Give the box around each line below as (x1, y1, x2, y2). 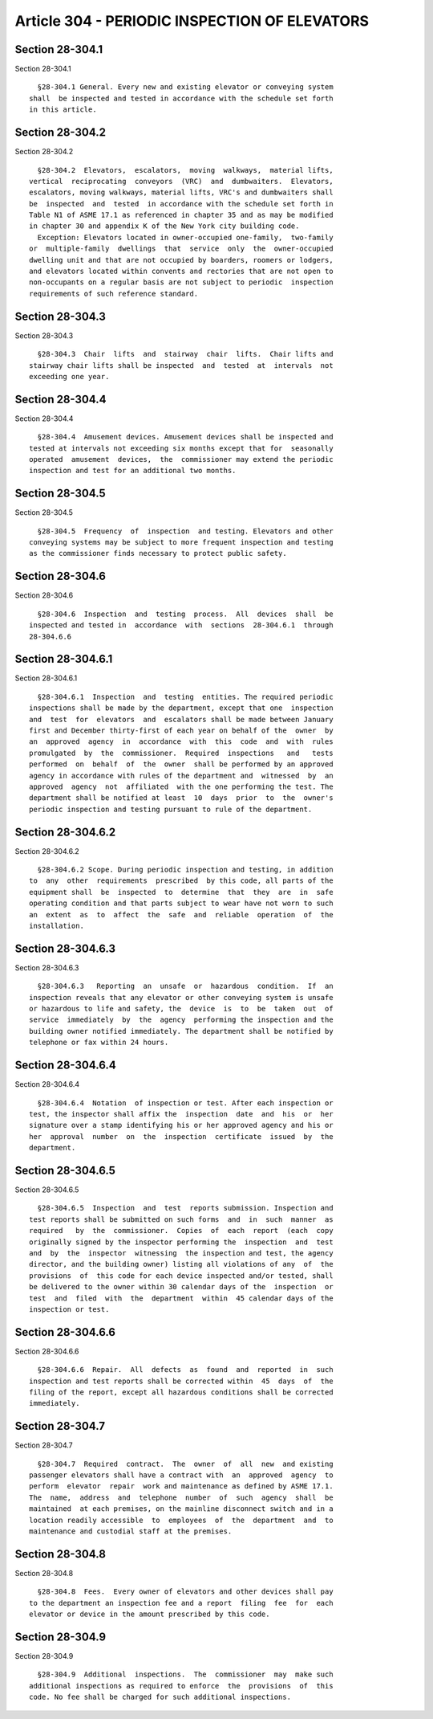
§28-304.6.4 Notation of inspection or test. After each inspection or (37, 1098, 334, 1108)
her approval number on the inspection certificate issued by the (29, 1132, 334, 1141)
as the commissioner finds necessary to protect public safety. (29, 549, 288, 558)
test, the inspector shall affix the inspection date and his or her (29, 1109, 334, 1118)
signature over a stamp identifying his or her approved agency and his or (29, 1121, 334, 1130)
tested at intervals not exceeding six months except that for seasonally (29, 443, 334, 453)
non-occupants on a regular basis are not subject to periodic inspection (29, 278, 334, 287)
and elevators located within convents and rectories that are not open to (29, 267, 334, 276)
